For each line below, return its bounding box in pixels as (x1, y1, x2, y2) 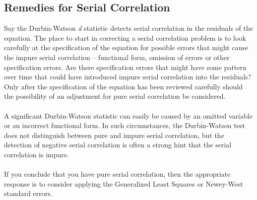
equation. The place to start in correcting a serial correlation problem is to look (4, 32, 246, 43)
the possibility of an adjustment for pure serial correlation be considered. (4, 91, 226, 101)
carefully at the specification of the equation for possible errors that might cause (4, 42, 249, 53)
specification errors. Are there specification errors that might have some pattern (4, 62, 247, 72)
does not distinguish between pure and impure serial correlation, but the (4, 130, 224, 140)
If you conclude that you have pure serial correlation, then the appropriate (4, 169, 231, 179)
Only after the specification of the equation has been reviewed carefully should (4, 81, 243, 91)
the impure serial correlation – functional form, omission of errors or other (4, 52, 230, 62)
